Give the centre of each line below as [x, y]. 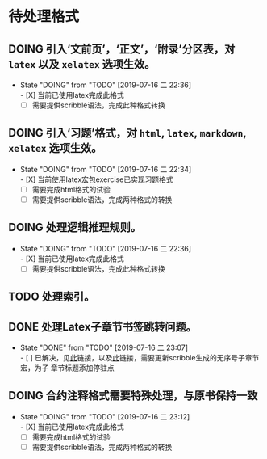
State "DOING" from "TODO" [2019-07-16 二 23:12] [105, 416]
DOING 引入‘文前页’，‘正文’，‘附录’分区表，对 [122, 49]
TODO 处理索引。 [52, 297]
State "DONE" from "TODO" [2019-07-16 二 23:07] [104, 347]
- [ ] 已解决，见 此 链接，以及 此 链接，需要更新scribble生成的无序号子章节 [140, 358]
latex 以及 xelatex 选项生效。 [82, 64]
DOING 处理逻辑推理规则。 [75, 227]
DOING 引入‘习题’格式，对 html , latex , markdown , [127, 133]
